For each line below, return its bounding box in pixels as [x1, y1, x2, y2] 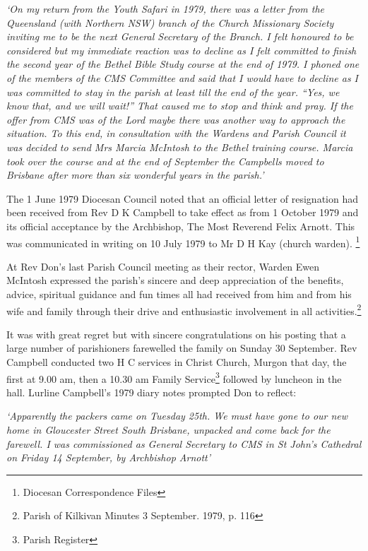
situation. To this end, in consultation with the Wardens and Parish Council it [6, 126, 346, 141]
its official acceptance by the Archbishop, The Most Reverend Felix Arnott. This [6, 218, 355, 233]
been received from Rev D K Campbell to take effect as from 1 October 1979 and [6, 205, 359, 220]
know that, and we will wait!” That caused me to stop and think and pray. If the [6, 98, 353, 113]
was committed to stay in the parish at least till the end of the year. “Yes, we [6, 84, 340, 99]
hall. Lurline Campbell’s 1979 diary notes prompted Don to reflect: [6, 384, 297, 399]
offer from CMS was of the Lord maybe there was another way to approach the [6, 112, 345, 126]
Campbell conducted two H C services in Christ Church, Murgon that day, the [6, 354, 347, 369]
